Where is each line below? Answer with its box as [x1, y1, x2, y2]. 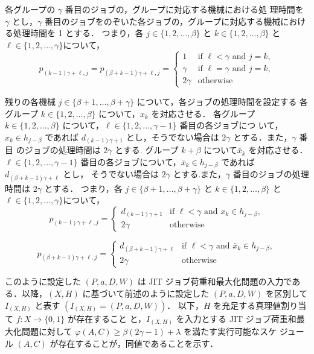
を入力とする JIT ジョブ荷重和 [176, 312, 296, 324]
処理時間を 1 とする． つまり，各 [13, 27, 144, 39]
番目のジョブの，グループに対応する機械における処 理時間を [65, 3, 304, 15]
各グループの [5, 3, 56, 15]
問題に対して [21, 325, 72, 338]
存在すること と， [76, 312, 147, 324]
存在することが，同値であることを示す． [58, 337, 219, 349]
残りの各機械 [5, 95, 56, 107]
